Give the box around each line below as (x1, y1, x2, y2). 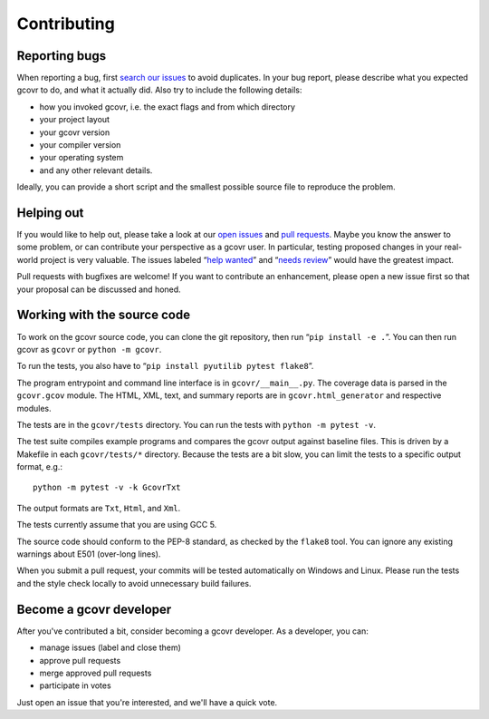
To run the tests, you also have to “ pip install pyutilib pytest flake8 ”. (16, 361, 314, 372)
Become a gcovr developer (16, 601, 172, 617)
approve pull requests (39, 655, 121, 666)
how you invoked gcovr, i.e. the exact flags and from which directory (39, 101, 296, 112)
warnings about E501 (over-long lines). (16, 549, 161, 559)
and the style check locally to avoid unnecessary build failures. (16, 578, 252, 588)
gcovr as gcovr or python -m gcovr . (16, 344, 162, 355)
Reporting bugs (16, 48, 107, 63)
